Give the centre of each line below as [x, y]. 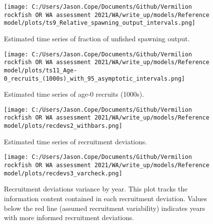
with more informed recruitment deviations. [69, 217]
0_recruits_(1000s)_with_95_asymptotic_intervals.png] [95, 78]
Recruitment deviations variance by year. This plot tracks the [96, 189]
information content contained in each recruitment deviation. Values [106, 198]
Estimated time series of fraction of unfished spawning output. [97, 38]
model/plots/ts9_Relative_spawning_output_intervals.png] [100, 23]
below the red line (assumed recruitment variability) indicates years [105, 208]
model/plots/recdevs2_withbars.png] [63, 126]
